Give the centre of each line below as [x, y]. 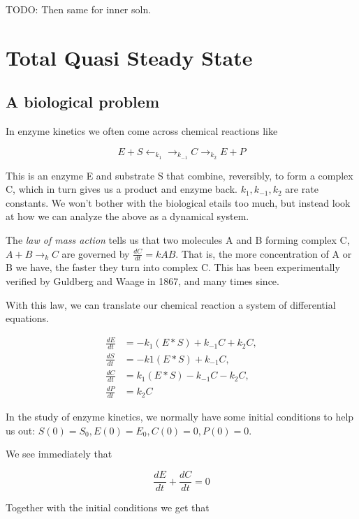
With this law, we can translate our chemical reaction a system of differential [171, 304]
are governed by [96, 253]
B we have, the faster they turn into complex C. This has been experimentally [173, 267]
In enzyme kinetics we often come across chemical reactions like [142, 131]
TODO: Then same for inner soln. [79, 9]
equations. [27, 318]
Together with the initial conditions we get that [108, 507]
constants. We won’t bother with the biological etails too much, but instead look [178, 202]
